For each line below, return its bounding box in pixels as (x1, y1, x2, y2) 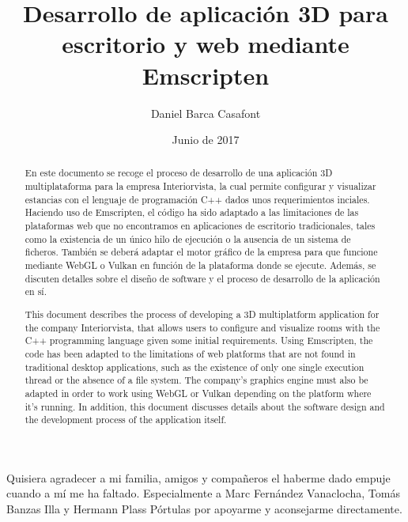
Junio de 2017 (172, 131, 240, 148)
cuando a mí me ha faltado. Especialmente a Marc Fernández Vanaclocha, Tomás (6, 485, 400, 501)
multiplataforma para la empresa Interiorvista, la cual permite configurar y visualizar (25, 180, 376, 193)
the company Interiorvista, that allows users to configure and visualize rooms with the (25, 320, 380, 334)
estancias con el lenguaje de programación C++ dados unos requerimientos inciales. (25, 192, 370, 206)
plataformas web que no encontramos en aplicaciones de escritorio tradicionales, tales (25, 219, 376, 233)
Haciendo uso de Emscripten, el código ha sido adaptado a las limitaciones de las (25, 206, 359, 219)
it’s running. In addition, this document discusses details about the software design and (25, 399, 385, 413)
